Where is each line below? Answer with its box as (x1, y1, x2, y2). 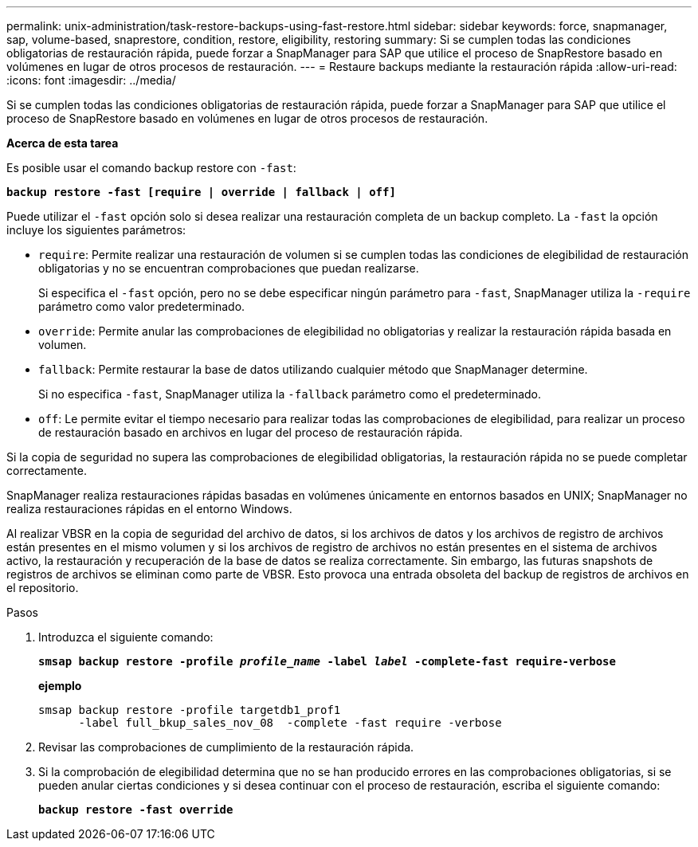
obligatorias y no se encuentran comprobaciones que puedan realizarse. (38, 261, 419, 275)
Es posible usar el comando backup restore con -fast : (6, 161, 296, 174)
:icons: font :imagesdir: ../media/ (6, 73, 176, 87)
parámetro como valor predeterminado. (38, 300, 245, 313)
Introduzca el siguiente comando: (38, 630, 214, 644)
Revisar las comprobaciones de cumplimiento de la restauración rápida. (38, 740, 414, 754)
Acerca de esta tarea (6, 136, 119, 150)
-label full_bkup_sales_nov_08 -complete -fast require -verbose (78, 716, 502, 729)
